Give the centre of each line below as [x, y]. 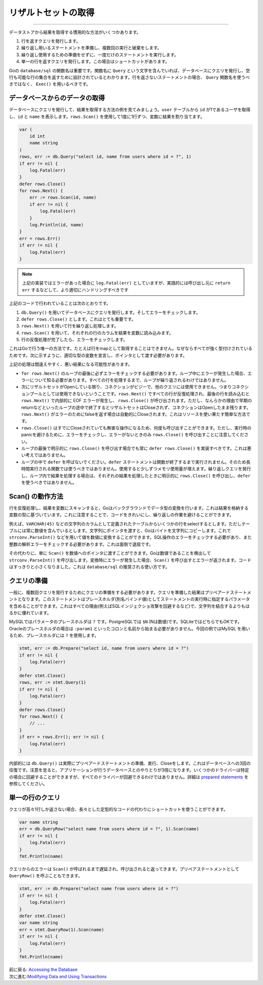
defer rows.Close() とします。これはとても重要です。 [78, 319]
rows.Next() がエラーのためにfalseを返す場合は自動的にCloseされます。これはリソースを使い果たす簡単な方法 [133, 414]
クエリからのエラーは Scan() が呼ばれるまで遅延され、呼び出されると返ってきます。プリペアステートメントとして [124, 869]
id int [37, 136]
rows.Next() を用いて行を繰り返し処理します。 [70, 326]
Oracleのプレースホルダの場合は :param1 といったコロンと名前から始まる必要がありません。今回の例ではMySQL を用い [130, 628]
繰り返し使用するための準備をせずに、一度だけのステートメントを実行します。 [100, 55]
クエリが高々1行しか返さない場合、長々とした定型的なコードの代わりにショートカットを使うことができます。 [119, 810]
